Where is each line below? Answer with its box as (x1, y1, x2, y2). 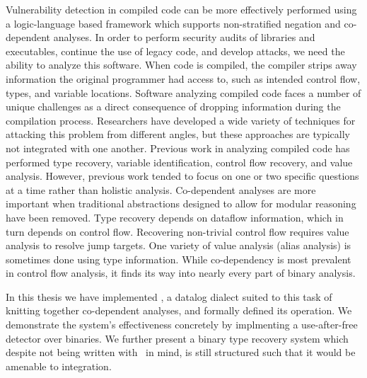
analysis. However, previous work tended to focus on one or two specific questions (6, 168, 359, 183)
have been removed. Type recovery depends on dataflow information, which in (6, 210, 344, 224)
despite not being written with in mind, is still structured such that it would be (6, 345, 356, 360)
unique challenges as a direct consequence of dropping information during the (6, 99, 341, 114)
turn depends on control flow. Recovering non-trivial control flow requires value (6, 224, 349, 239)
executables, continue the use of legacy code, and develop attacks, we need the (6, 43, 345, 58)
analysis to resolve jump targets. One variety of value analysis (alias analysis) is (6, 238, 351, 253)
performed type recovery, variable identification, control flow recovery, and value (6, 154, 353, 169)
